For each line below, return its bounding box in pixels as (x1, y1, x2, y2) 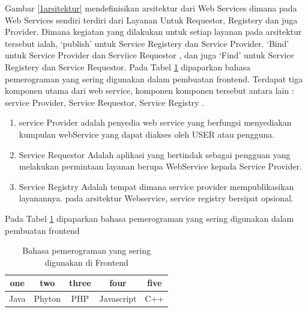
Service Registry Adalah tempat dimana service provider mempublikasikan (19, 180, 294, 192)
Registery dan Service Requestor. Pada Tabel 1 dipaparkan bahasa (5, 60, 250, 73)
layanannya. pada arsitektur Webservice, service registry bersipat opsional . (19, 192, 294, 204)
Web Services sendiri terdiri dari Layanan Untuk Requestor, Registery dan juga (5, 13, 298, 26)
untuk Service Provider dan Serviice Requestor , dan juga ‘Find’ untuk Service (5, 49, 294, 61)
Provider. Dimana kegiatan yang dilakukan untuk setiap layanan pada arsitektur (5, 25, 302, 38)
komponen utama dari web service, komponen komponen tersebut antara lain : (5, 84, 294, 97)
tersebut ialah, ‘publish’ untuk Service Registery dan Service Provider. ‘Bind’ (5, 37, 289, 49)
